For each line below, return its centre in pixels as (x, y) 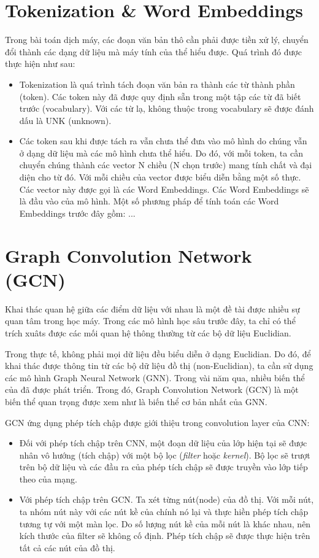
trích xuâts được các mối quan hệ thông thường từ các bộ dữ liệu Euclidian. (148, 332)
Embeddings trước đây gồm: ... (77, 213)
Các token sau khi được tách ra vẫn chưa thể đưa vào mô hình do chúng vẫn (163, 141)
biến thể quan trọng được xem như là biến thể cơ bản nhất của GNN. (136, 401)
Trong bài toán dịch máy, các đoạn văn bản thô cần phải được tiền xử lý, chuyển (157, 40)
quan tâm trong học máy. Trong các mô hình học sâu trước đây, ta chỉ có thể (150, 321)
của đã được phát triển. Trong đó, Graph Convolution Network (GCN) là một (152, 389)
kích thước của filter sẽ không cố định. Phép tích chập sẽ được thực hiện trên (165, 536)
